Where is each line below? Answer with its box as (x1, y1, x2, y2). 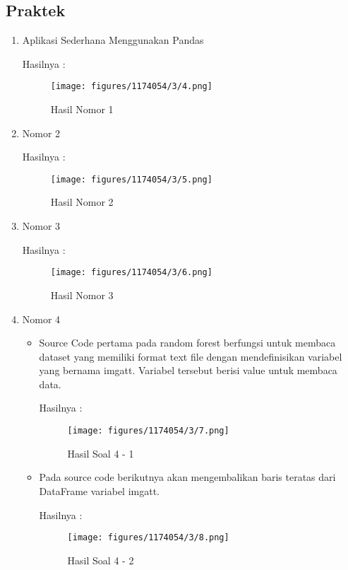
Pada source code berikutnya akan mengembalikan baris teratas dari (39, 470, 336, 484)
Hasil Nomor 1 (50, 102, 114, 117)
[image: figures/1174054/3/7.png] (67, 426, 229, 436)
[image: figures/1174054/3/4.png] (50, 81, 212, 92)
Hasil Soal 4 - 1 (67, 446, 134, 460)
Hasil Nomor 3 (50, 287, 114, 302)
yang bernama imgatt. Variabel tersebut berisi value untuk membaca (39, 363, 337, 378)
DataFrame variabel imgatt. (39, 483, 160, 498)
